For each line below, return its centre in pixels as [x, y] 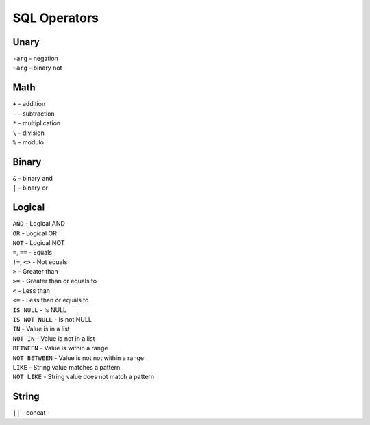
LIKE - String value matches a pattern [66, 367]
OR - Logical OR [35, 233]
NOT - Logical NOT [39, 242]
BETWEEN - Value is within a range [60, 348]
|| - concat [29, 413]
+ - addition [29, 104]
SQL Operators [56, 18]
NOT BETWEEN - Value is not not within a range [78, 358]
